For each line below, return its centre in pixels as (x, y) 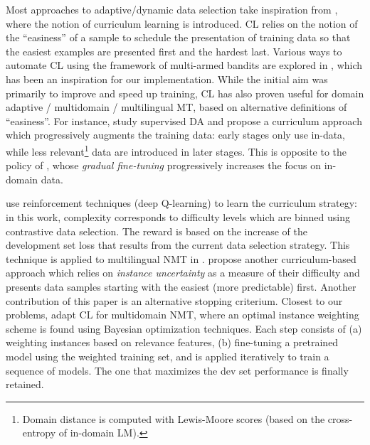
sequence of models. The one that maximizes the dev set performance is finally (177, 370)
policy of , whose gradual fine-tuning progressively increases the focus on (164, 165)
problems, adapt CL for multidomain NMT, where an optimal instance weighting (183, 315)
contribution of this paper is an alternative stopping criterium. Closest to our (174, 300)
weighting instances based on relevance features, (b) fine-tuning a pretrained (172, 342)
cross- (340, 418)
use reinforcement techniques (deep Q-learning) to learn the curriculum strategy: (182, 203)
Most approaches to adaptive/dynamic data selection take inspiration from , (172, 9)
